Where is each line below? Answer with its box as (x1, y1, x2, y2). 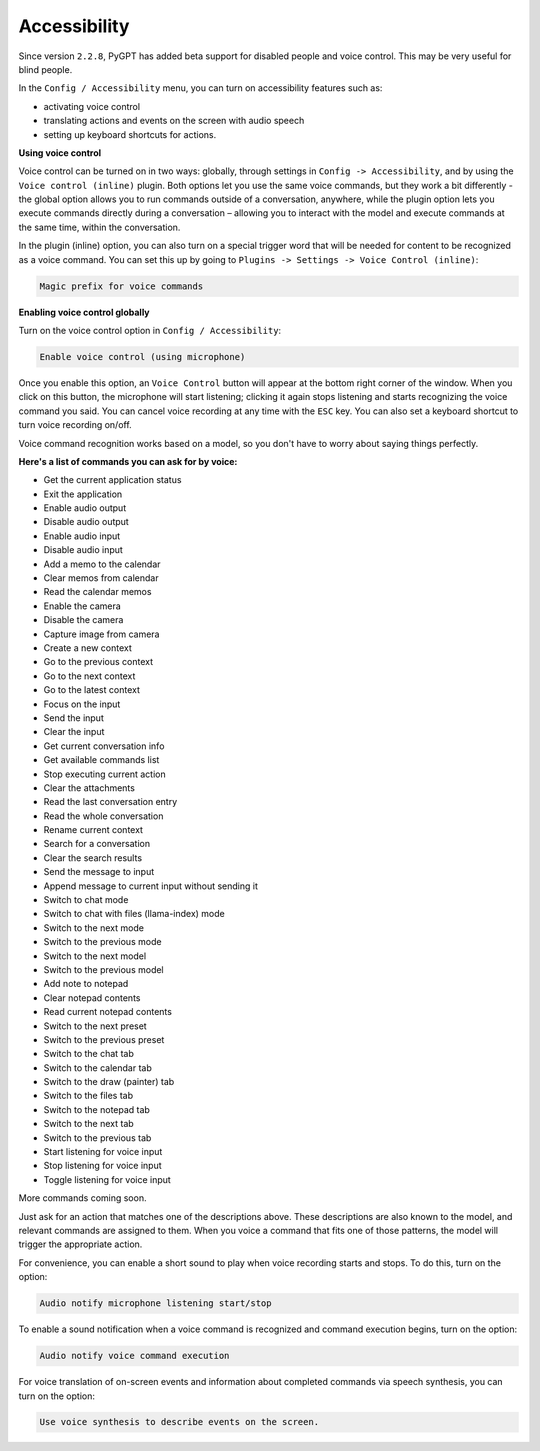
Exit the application (43, 488, 123, 500)
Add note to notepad (43, 978, 129, 990)
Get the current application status (43, 474, 182, 486)
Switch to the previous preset (43, 1033, 165, 1045)
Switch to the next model (43, 950, 147, 962)
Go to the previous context (43, 656, 154, 668)
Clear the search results (43, 851, 143, 864)
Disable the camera (43, 614, 124, 626)
